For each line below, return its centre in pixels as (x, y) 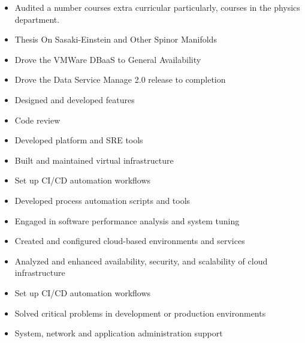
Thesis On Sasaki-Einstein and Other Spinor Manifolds (116, 39)
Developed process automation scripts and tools (102, 200)
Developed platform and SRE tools (79, 140)
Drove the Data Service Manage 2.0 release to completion (120, 79)
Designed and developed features (75, 99)
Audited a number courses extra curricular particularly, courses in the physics (157, 7)
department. (37, 19)
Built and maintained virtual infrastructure (94, 160)
